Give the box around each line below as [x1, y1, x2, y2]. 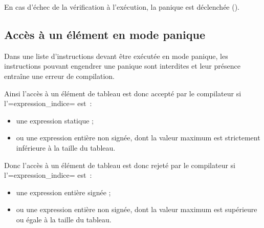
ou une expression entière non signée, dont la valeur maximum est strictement [16, 132, 260, 143]
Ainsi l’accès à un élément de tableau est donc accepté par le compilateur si [4, 88, 241, 98]
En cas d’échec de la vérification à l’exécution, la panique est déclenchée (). [4, 2, 240, 12]
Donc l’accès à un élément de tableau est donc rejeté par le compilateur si [4, 159, 235, 170]
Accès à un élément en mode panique [4, 26, 205, 42]
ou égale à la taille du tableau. [16, 214, 112, 224]
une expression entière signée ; [16, 186, 111, 197]
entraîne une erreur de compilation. [4, 70, 115, 81]
